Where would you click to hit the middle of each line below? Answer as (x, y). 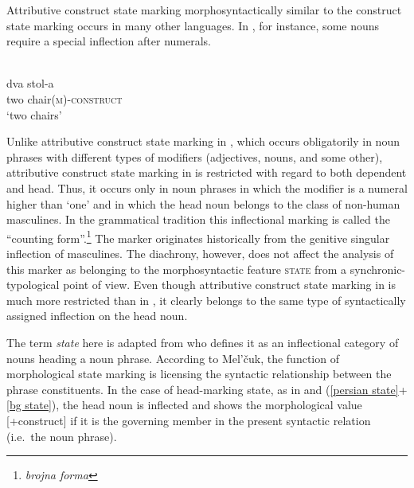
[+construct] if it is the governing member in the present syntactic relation (189, 420)
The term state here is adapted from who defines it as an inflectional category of (203, 342)
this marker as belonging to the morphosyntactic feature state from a (177, 269)
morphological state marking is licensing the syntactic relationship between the (199, 374)
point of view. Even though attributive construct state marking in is (230, 285)
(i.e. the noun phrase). (62, 436)
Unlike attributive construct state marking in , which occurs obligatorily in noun (203, 141)
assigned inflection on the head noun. (97, 316)
